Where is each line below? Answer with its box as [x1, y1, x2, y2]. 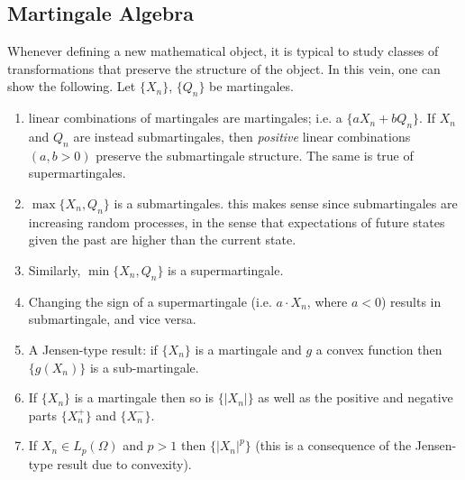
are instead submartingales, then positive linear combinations [73, 126, 411, 145]
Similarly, [28, 260, 81, 279]
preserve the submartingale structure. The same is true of [96, 145, 414, 164]
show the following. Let [7, 77, 136, 96]
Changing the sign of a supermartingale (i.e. [28, 291, 272, 310]
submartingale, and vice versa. [28, 309, 196, 328]
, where [306, 291, 348, 310]
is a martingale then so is [74, 388, 214, 407]
